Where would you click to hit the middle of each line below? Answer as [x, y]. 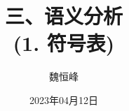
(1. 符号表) [64, 43]
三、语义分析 [63, 16]
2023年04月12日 [64, 99]
